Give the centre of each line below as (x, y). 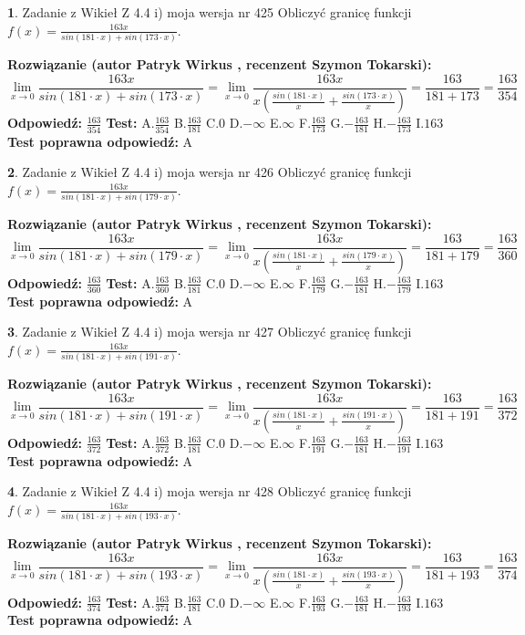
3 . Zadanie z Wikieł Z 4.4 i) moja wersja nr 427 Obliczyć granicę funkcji (210, 332)
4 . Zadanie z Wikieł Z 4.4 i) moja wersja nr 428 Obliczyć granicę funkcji (210, 491)
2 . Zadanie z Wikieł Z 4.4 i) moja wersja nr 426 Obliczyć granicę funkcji (210, 172)
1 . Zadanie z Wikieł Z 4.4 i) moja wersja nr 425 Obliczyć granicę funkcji (210, 12)
